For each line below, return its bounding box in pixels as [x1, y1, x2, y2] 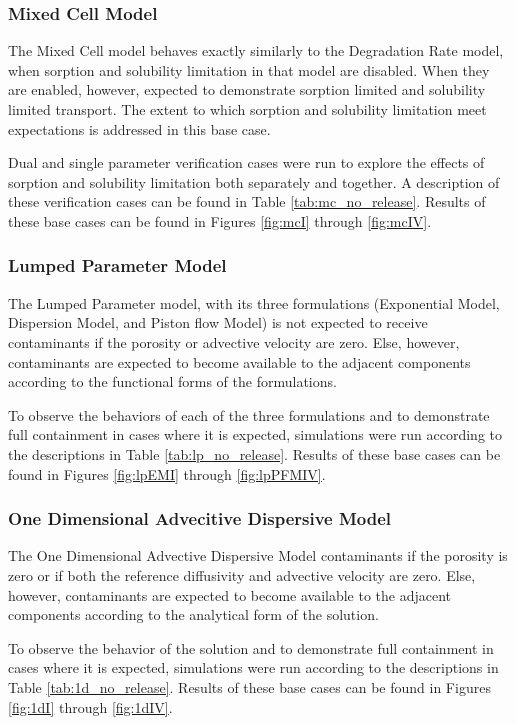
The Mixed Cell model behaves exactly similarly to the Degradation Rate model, [8, 40, 504, 61]
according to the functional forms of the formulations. [8, 371, 337, 392]
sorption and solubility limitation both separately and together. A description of [8, 171, 500, 192]
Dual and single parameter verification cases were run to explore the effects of [8, 152, 485, 173]
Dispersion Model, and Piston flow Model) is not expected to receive [8, 312, 428, 333]
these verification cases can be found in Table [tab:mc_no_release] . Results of [8, 191, 486, 212]
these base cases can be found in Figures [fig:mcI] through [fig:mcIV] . [8, 210, 432, 231]
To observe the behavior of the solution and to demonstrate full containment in [8, 637, 494, 658]
